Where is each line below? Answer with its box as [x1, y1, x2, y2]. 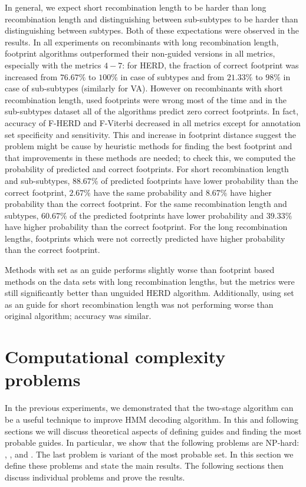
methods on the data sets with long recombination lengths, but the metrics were [5, 275, 295, 287]
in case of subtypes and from [120, 70, 225, 83]
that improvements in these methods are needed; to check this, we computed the [5, 151, 296, 163]
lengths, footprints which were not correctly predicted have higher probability [5, 232, 285, 244]
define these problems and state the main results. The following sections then [5, 459, 284, 472]
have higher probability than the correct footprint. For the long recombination [5, 221, 288, 233]
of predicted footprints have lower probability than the [101, 174, 298, 186]
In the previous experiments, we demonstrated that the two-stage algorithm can [5, 402, 294, 414]
